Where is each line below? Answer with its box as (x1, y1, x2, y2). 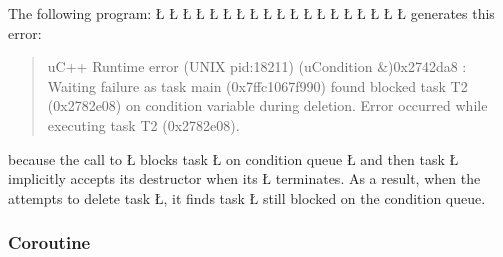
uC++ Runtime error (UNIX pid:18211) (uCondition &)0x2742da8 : (47, 56, 467, 77)
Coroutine (8, 230, 91, 255)
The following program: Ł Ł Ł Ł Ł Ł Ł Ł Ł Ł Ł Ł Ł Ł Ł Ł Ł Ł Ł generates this (8, 3, 495, 23)
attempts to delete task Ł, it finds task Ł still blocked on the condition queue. (8, 187, 486, 208)
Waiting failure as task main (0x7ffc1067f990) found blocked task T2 (47, 75, 468, 96)
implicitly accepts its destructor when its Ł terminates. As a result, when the (8, 168, 481, 189)
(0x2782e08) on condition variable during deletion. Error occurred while (47, 95, 488, 116)
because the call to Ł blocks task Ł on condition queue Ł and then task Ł (8, 148, 459, 169)
